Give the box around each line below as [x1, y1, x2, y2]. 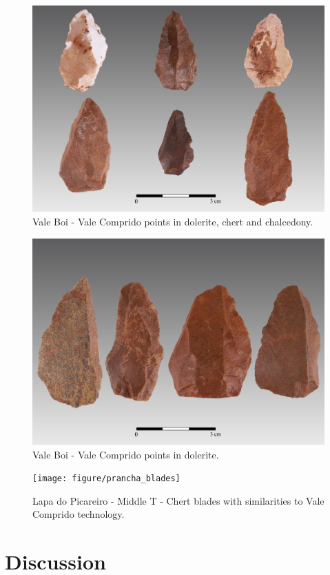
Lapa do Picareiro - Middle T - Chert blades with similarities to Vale [32, 493, 324, 507]
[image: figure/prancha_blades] [32, 474, 181, 484]
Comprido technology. [32, 507, 125, 521]
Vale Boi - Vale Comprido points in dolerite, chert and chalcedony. [32, 214, 313, 228]
